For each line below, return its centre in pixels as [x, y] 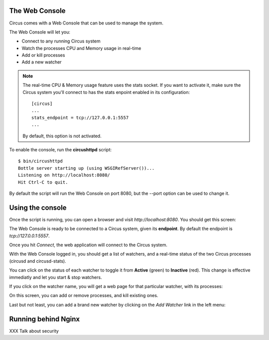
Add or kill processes [43, 55]
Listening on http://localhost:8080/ [64, 175]
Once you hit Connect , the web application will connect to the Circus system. [88, 245]
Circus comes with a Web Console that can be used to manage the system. [86, 23]
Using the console [38, 207]
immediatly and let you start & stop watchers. [56, 277]
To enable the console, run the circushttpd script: [61, 149]
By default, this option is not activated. [62, 136]
